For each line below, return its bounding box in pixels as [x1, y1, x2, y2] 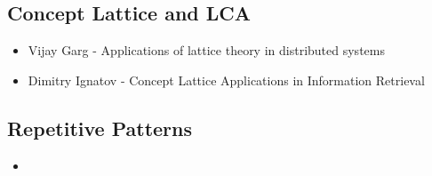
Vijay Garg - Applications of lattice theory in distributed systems [28, 41, 385, 60]
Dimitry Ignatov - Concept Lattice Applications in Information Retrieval [28, 70, 425, 89]
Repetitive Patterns [7, 114, 193, 141]
